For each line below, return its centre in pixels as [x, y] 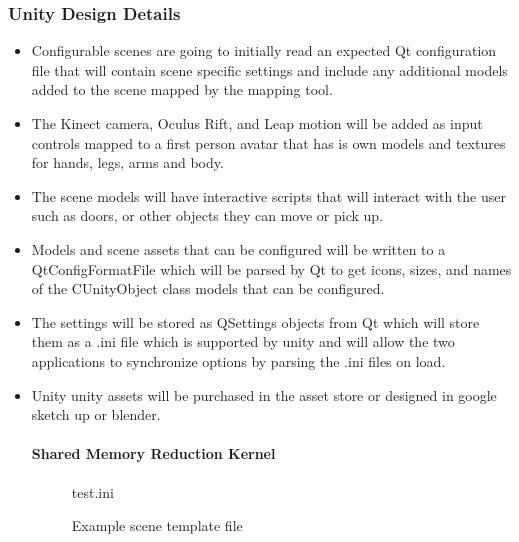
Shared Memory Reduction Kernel [153, 453]
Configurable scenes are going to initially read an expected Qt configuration [264, 50]
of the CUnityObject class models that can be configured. [208, 288]
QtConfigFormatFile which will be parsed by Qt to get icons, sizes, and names [271, 268]
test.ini [92, 491]
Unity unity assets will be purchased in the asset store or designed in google [264, 394]
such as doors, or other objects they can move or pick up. [207, 215]
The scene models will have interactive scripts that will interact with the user [268, 195]
